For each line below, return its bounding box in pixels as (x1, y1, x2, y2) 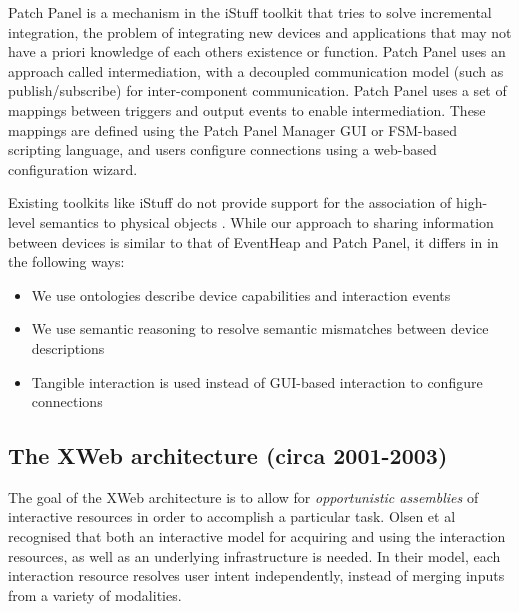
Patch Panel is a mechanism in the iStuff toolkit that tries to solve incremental (8, 2, 492, 22)
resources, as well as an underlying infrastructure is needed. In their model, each (8, 545, 501, 566)
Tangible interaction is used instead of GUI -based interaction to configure (31, 371, 483, 392)
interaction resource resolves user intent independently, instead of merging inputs (8, 565, 505, 586)
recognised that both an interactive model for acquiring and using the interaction (8, 526, 506, 547)
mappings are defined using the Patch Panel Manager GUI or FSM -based (8, 119, 458, 140)
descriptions (31, 337, 105, 358)
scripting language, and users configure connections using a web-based (8, 139, 437, 160)
